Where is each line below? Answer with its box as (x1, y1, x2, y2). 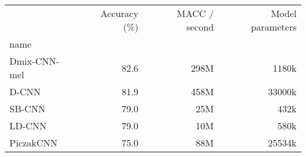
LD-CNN (9, 119, 47, 132)
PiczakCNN (9, 136, 58, 149)
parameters (251, 20, 297, 34)
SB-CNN (9, 102, 46, 115)
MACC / (177, 6, 214, 20)
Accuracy (100, 6, 139, 20)
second (186, 20, 214, 34)
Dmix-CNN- (9, 54, 59, 68)
